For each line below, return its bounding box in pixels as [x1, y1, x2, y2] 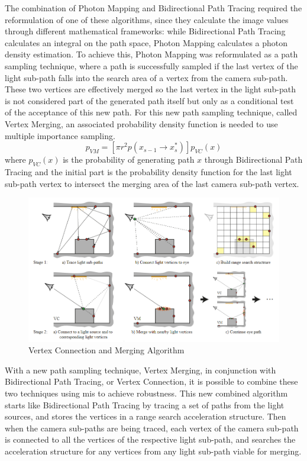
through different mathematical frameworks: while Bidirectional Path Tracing [5, 25, 286, 37]
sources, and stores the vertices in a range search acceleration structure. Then [5, 410, 286, 423]
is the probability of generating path [63, 153, 195, 166]
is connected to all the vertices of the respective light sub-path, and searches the [5, 433, 296, 446]
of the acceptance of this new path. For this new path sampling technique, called [5, 106, 298, 118]
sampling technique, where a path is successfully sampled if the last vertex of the [5, 59, 298, 72]
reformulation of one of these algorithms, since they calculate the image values [5, 13, 289, 25]
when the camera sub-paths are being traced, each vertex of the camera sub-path [5, 421, 299, 434]
